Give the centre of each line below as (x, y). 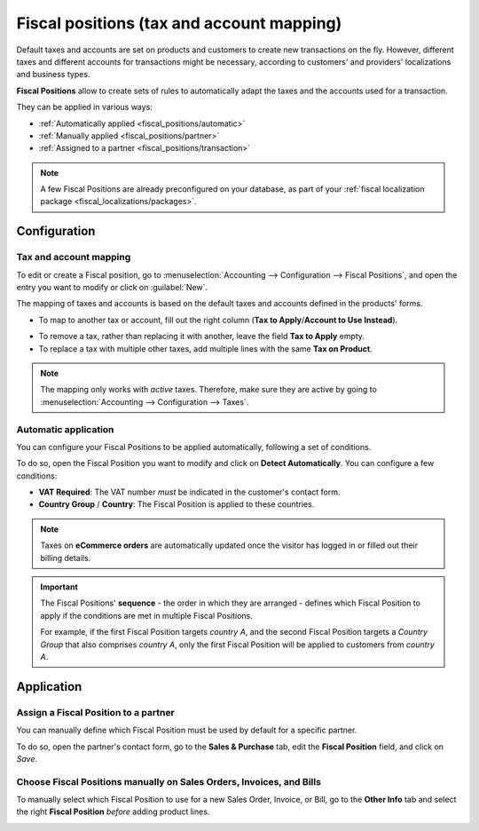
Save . (27, 758)
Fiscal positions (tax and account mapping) (179, 23)
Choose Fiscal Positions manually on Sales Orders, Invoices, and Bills (169, 781)
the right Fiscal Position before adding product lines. (113, 811)
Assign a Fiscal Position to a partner (95, 712)
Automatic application (65, 429)
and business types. (53, 75)
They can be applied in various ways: (84, 107)
